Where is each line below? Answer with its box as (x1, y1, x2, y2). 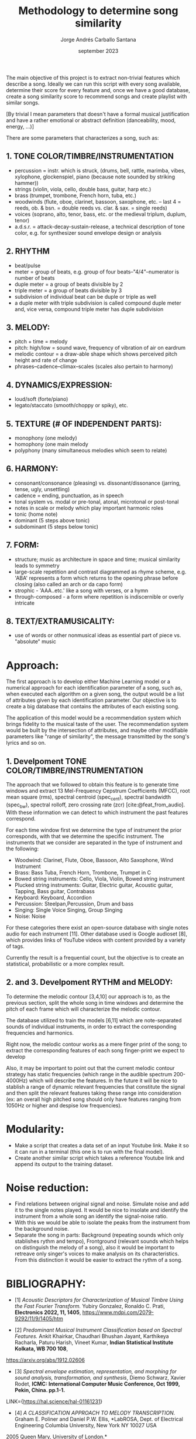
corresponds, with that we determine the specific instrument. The (6, 832, 164, 840)
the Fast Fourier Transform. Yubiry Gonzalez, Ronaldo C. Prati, (14, 1303, 166, 1310)
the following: (6, 845, 39, 852)
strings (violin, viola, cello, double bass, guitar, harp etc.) (14, 185, 152, 192)
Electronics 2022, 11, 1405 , (14, 1309, 81, 1316)
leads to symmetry (14, 562, 60, 569)
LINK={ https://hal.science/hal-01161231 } (6, 1398, 103, 1405)
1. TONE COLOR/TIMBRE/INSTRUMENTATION (6, 151, 174, 161)
